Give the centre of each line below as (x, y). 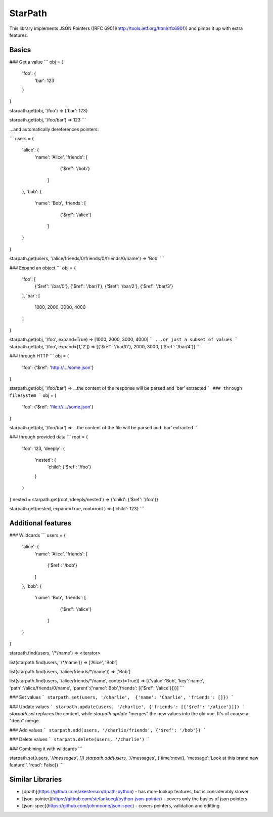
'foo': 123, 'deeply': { (43, 448)
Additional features (40, 523)
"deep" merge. (25, 721)
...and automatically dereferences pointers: (54, 129)
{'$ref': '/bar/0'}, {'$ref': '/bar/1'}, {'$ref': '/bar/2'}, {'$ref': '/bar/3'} (104, 287)
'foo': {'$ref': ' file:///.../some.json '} (58, 407)
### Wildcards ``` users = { (37, 535)
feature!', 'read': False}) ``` (37, 765)
